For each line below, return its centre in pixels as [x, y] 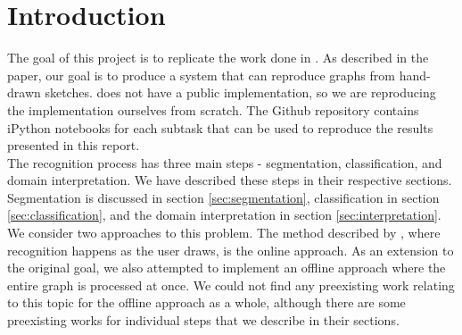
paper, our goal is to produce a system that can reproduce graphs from [201, 75]
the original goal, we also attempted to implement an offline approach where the [227, 268]
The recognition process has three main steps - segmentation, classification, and [225, 162]
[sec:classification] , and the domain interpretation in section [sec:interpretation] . [224, 215]
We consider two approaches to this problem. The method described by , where [224, 233]
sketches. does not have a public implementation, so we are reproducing [240, 92]
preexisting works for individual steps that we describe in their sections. [203, 320]
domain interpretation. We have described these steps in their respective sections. [230, 180]
